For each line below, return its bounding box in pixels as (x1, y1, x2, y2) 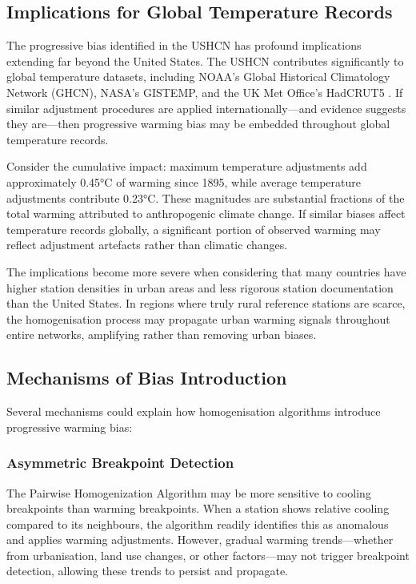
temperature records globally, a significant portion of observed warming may (6, 220, 381, 237)
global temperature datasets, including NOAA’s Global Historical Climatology (6, 68, 390, 85)
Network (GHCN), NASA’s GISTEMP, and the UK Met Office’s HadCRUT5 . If (6, 83, 403, 100)
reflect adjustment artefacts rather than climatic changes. (6, 236, 288, 253)
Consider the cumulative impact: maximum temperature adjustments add (6, 158, 367, 175)
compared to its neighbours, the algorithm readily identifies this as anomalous (6, 515, 389, 532)
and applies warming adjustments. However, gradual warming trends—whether (6, 531, 394, 548)
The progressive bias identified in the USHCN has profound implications (6, 37, 362, 54)
